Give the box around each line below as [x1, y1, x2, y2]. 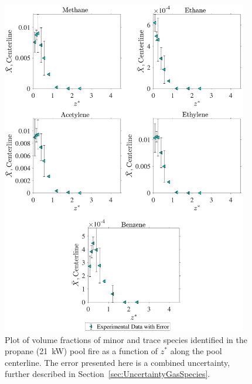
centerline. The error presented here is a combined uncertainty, [5, 356, 230, 368]
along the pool [170, 345, 222, 357]
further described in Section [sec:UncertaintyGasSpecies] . [5, 368, 210, 380]
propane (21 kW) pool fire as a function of [5, 345, 158, 357]
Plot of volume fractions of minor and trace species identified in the [5, 333, 247, 345]
